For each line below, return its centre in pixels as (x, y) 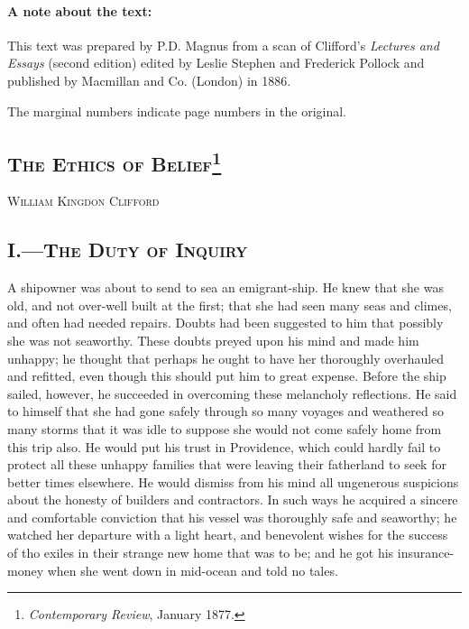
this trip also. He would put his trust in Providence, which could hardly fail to (224, 446)
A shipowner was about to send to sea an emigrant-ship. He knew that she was (225, 287)
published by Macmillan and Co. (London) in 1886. (149, 80)
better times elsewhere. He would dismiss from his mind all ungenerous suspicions (233, 481)
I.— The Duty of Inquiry (128, 250)
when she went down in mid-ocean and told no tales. (193, 570)
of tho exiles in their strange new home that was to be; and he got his (201, 553)
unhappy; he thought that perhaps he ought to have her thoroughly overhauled (226, 358)
